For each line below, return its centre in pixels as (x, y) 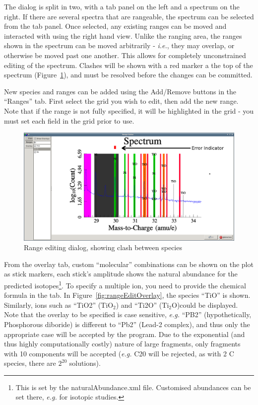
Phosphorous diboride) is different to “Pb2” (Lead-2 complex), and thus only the (127, 324)
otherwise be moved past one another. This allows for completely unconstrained (125, 55)
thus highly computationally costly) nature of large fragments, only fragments (122, 344)
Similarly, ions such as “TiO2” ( (53, 304)
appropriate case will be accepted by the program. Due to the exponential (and (125, 334)
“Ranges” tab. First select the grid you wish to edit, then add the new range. (121, 101)
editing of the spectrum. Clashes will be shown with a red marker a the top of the (129, 65)
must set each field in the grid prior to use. (69, 120)
